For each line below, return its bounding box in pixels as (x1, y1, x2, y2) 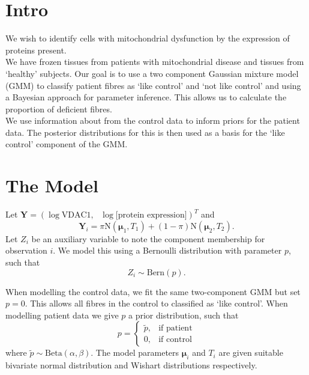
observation (5, 244, 47, 257)
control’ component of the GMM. (5, 138, 128, 150)
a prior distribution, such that (128, 308, 239, 321)
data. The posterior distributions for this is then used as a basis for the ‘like (5, 126, 285, 138)
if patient (158, 324, 193, 333)
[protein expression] (115, 211, 187, 220)
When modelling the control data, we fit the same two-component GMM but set (5, 285, 301, 297)
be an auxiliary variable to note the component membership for (31, 232, 265, 245)
